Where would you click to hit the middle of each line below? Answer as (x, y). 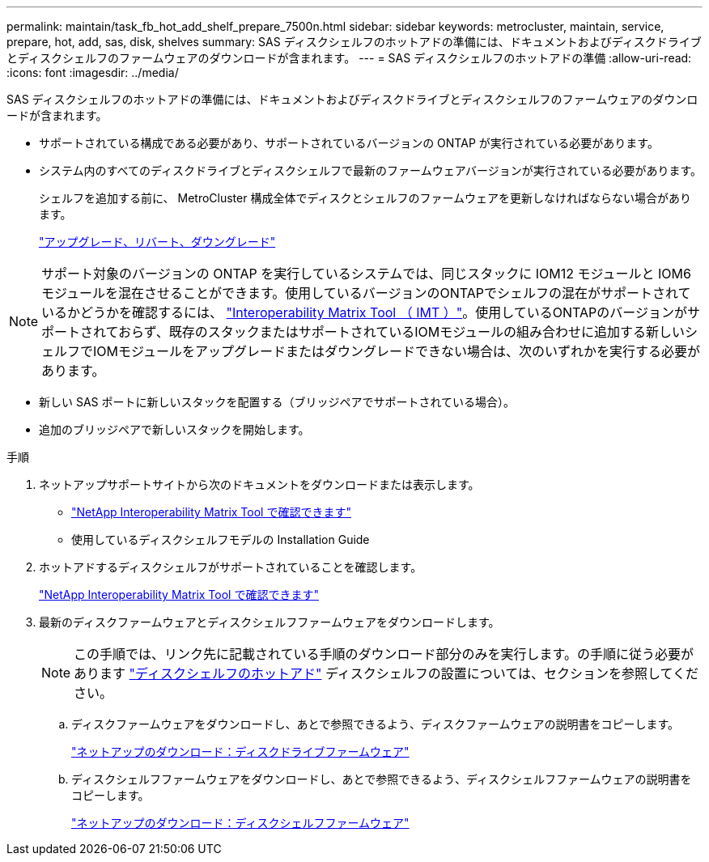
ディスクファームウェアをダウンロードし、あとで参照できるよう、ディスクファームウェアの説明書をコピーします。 (376, 724)
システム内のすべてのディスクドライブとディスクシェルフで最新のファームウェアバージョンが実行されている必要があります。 (370, 170)
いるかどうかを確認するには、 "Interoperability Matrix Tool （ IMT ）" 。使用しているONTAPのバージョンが (364, 312)
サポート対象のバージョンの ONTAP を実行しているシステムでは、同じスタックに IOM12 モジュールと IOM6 (366, 274)
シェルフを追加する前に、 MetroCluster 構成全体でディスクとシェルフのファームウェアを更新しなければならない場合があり (365, 198)
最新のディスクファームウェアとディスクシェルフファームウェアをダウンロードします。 (270, 622)
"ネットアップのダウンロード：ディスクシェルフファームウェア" (240, 823)
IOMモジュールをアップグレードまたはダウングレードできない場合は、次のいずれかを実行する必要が (397, 351)
